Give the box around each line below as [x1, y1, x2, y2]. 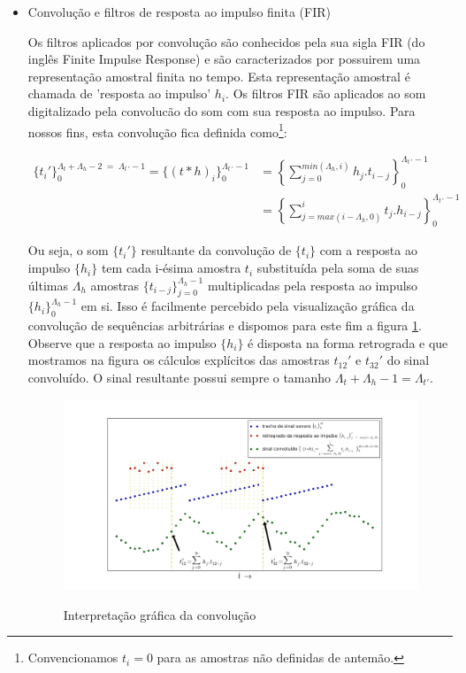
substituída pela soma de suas [256, 259, 419, 277]
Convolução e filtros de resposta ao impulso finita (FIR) [27, 3, 332, 20]
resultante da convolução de [141, 241, 292, 259]
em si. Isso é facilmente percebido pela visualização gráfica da [80, 297, 415, 315]
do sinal [386, 351, 430, 369]
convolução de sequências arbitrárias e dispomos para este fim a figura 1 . [27, 316, 422, 335]
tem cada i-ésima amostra [101, 259, 241, 277]
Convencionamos [27, 648, 118, 667]
